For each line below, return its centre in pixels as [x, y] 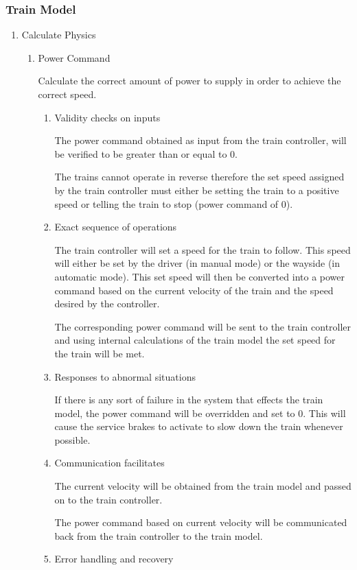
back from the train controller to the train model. [159, 535]
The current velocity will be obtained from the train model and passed [203, 486]
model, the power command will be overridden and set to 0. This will [200, 413]
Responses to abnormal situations [125, 376]
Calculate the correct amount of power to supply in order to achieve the [189, 81]
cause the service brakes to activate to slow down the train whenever [199, 426]
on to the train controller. [108, 499]
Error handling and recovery [114, 559]
